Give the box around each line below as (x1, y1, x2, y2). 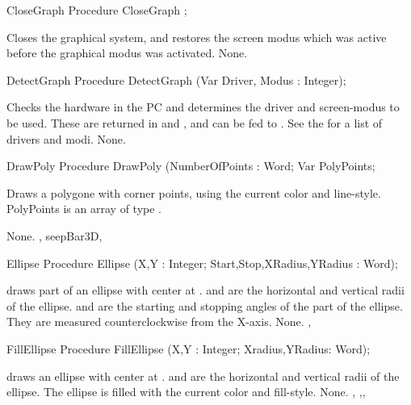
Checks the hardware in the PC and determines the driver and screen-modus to (6, 98, 400, 115)
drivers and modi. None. (6, 130, 126, 147)
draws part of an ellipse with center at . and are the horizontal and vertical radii (6, 282, 405, 299)
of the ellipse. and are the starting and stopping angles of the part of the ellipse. (6, 297, 403, 314)
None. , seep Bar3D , (6, 227, 103, 244)
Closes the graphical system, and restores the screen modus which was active (6, 28, 387, 45)
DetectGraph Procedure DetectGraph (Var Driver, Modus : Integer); (6, 71, 346, 88)
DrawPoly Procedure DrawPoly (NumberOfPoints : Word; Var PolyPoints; (6, 157, 375, 174)
